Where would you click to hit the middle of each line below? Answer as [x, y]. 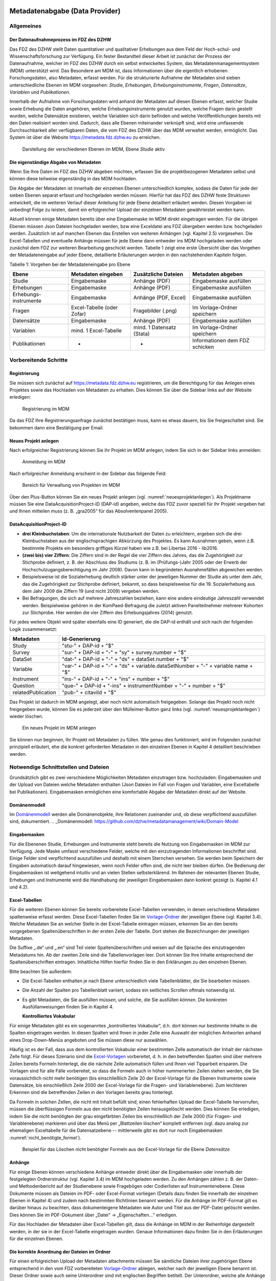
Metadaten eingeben [97, 274]
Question [24, 686]
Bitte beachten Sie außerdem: [41, 972]
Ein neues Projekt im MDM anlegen [59, 728]
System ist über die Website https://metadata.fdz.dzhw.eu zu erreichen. [85, 137]
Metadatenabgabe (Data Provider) [65, 11]
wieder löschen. [26, 716]
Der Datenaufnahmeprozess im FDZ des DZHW [60, 40]
